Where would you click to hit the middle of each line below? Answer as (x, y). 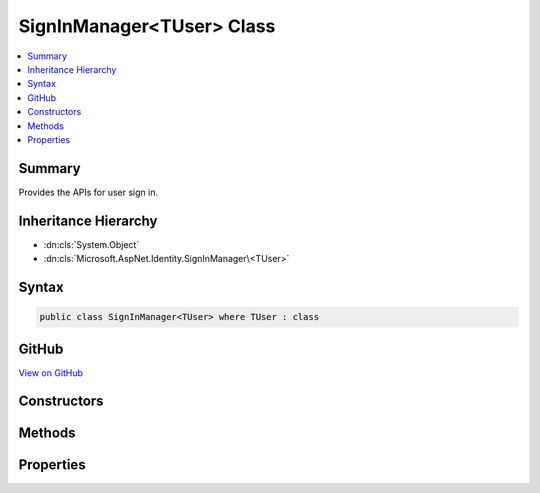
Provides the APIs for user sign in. (88, 192)
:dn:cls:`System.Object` (91, 244)
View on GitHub (51, 372)
